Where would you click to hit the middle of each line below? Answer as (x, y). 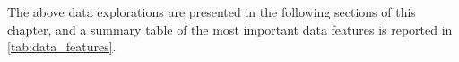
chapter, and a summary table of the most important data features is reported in (230, 29)
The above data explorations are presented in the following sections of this (212, 12)
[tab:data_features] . (62, 46)
